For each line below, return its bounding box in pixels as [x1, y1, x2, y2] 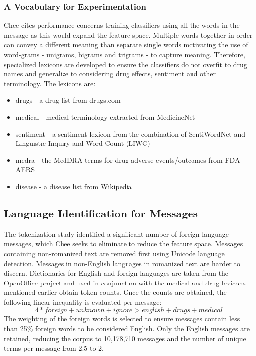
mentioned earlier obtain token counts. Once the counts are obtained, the [4, 287, 227, 297]
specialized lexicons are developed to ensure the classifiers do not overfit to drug [4, 59, 247, 69]
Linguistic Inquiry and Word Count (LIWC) [15, 138, 150, 148]
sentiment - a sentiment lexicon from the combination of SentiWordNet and [15, 128, 246, 139]
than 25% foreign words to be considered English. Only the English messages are [4, 323, 250, 334]
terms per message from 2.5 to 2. [4, 343, 104, 353]
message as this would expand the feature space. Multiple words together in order [4, 29, 253, 40]
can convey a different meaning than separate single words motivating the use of [4, 39, 248, 50]
